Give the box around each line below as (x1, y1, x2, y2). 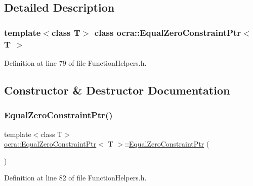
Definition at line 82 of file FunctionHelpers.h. (4, 172, 147, 183)
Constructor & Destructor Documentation (4, 82, 230, 98)
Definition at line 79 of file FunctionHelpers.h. (4, 57, 147, 68)
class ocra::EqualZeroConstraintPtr (94, 26, 241, 38)
